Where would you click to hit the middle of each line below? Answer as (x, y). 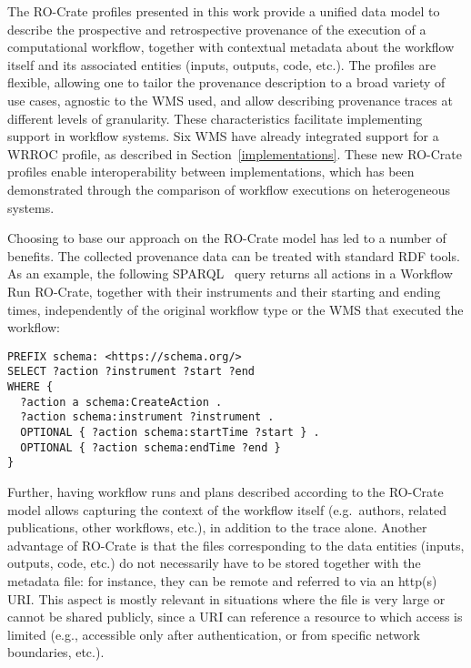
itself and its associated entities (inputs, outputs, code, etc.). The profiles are (222, 64)
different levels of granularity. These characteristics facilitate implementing (215, 118)
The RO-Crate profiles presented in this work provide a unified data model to (224, 11)
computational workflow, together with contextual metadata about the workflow (231, 47)
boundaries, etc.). (56, 652)
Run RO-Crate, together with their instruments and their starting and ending (224, 291)
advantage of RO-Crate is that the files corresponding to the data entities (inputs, (236, 545)
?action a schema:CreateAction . (121, 402)
